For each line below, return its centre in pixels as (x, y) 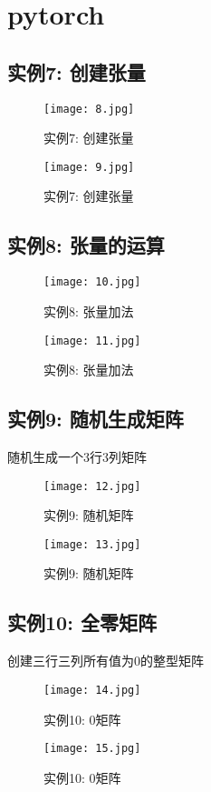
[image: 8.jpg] (89, 109)
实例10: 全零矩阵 (82, 622)
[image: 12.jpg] (92, 486)
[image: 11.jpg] (92, 341)
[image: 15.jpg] (92, 749)
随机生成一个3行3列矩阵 (77, 456)
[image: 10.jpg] (92, 282)
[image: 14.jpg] (92, 690)
